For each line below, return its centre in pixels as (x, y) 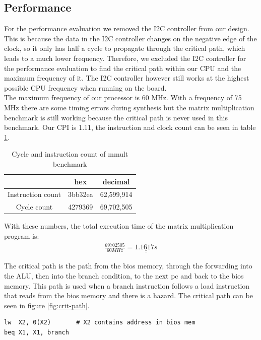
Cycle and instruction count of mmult (70, 154)
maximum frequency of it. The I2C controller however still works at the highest (127, 78)
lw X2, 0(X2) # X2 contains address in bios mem (100, 323)
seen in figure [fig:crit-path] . (47, 305)
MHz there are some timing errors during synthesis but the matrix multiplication (129, 107)
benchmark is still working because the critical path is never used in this (116, 117)
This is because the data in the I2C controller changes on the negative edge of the (130, 38)
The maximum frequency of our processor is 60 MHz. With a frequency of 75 (123, 97)
